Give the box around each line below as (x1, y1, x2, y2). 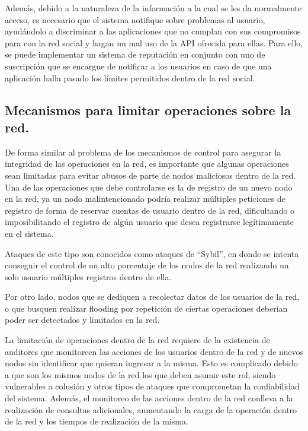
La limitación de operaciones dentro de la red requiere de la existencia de (5, 334, 270, 346)
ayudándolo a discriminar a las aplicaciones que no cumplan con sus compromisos (5, 25, 301, 37)
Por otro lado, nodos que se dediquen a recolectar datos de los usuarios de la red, (5, 290, 300, 303)
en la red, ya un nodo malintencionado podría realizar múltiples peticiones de (5, 192, 286, 205)
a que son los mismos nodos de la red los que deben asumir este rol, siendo (5, 368, 276, 381)
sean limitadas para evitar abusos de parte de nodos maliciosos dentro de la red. (5, 169, 296, 181)
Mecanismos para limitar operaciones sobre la (5, 100, 291, 119)
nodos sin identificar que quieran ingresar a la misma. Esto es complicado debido (5, 357, 298, 369)
